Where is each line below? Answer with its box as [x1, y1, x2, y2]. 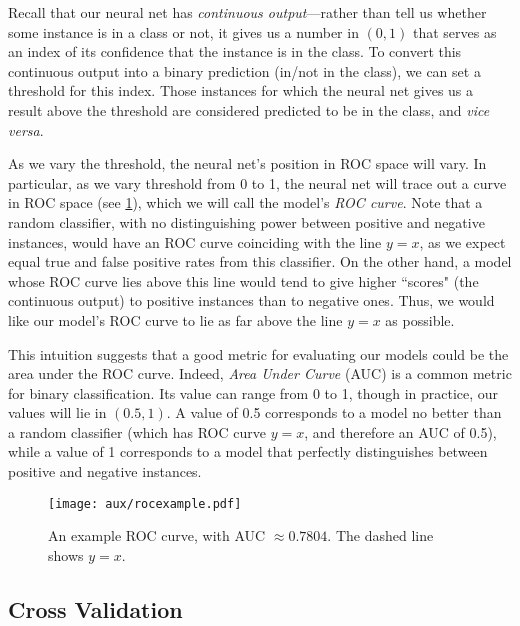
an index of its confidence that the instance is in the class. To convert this [8, 41, 462, 62]
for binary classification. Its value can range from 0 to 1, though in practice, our [8, 382, 499, 403]
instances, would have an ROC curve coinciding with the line [8, 231, 382, 252]
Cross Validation [8, 593, 183, 624]
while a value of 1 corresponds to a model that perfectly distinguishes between [8, 441, 488, 462]
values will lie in [8, 402, 107, 423]
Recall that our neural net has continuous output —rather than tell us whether [8, 2, 487, 22]
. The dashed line [327, 525, 434, 546]
